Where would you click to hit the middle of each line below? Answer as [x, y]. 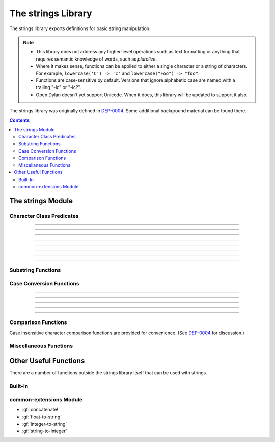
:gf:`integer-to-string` [45, 424]
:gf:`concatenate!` [41, 409]
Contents [20, 120]
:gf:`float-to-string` [42, 417]
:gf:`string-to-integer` [45, 431]
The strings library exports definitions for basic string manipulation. [80, 28]
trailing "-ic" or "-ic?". [59, 87]
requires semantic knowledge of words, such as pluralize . [97, 59]
